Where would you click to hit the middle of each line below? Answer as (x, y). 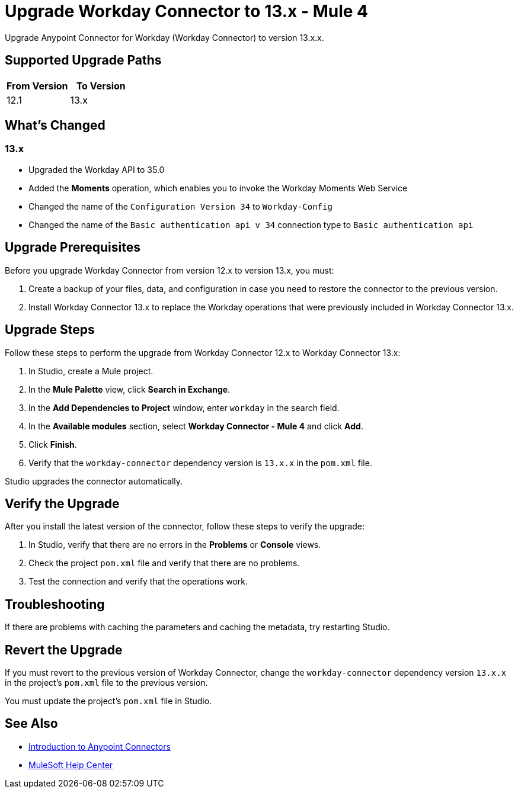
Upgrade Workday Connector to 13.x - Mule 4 (187, 11)
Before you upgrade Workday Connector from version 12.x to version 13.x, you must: (170, 270)
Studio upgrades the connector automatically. (94, 481)
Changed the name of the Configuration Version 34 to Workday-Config (180, 206)
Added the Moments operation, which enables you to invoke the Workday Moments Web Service (218, 188)
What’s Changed (55, 126)
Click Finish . (53, 444)
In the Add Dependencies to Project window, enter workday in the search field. (184, 407)
